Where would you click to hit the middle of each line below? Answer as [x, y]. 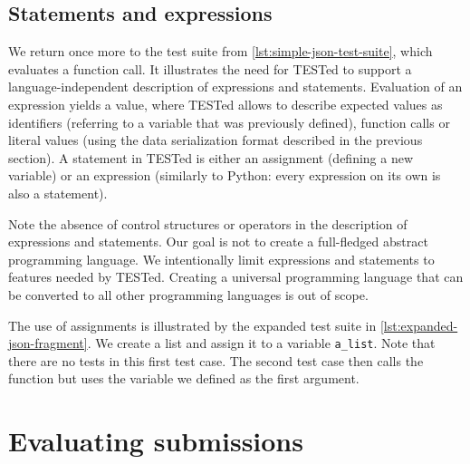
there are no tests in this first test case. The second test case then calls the [216, 360]
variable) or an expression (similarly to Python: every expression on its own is [225, 175]
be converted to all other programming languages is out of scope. [188, 294]
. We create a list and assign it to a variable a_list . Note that [261, 343]
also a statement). [58, 193]
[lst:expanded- [419, 325]
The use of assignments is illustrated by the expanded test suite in [192, 325]
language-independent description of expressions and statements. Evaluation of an [235, 87]
